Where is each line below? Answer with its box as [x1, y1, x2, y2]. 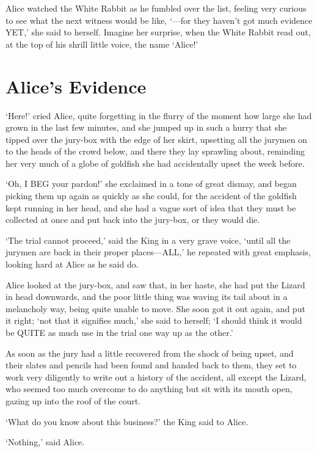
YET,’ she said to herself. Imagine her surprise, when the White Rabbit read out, [5, 26, 311, 38]
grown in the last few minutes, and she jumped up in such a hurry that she [5, 121, 287, 134]
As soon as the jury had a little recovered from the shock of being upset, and [5, 346, 294, 359]
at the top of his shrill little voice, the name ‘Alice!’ [5, 37, 199, 50]
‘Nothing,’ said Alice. [5, 436, 85, 448]
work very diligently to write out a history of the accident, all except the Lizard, [5, 370, 307, 383]
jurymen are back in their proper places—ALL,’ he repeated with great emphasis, [5, 246, 311, 258]
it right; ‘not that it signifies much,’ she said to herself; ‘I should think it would [5, 314, 302, 327]
